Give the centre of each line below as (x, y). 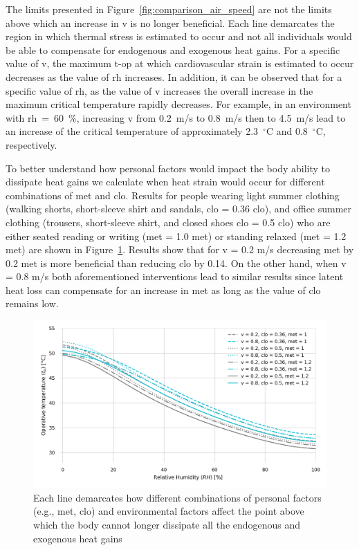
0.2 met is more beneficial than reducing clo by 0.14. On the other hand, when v (176, 263)
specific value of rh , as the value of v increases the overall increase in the (159, 90)
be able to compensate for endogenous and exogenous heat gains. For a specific (173, 49)
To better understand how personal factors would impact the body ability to (168, 168)
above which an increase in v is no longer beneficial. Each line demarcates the (170, 22)
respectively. (31, 144)
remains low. (32, 303)
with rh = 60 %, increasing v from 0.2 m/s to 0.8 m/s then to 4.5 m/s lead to (176, 117)
